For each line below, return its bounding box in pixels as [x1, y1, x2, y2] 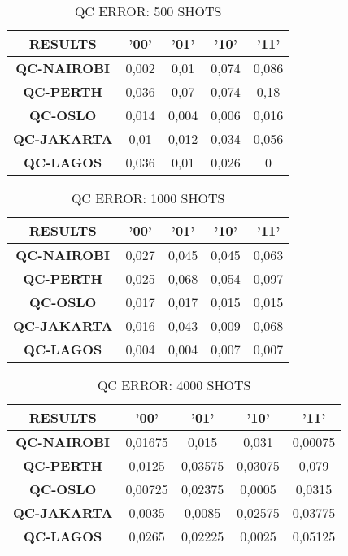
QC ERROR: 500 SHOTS [74, 2, 222, 20]
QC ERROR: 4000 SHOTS [97, 376, 251, 394]
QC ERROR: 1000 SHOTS [71, 189, 225, 207]
